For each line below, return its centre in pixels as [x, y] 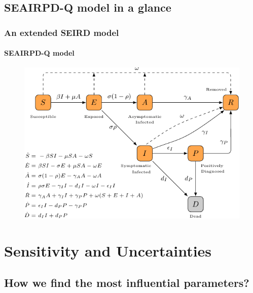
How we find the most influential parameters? [127, 283]
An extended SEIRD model [62, 32]
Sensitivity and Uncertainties [108, 250]
